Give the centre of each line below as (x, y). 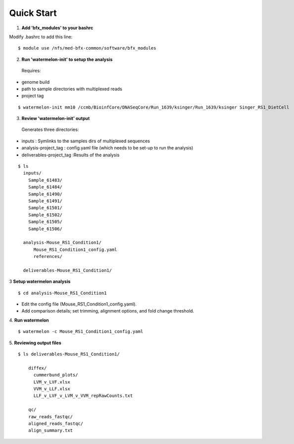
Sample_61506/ (45, 229)
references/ (48, 256)
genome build (35, 82)
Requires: (31, 71)
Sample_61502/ (45, 215)
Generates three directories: (50, 129)
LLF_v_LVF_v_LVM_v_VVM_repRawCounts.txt (83, 396)
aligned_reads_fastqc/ (56, 423)
